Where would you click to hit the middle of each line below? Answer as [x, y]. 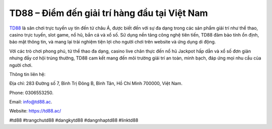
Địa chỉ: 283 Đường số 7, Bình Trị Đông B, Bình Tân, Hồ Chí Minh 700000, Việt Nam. [96, 83]
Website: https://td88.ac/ [35, 111]
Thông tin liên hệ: [27, 74]
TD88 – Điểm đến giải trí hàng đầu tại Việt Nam [109, 13]
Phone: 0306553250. [31, 92]
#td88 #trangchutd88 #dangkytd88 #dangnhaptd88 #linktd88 [74, 120]
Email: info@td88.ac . [31, 102]
